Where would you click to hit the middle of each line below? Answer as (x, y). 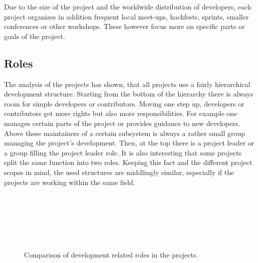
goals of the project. (35, 36)
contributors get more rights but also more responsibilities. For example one (121, 113)
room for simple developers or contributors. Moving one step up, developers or (124, 103)
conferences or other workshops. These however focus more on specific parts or (124, 26)
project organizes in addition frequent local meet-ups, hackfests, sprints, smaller (126, 16)
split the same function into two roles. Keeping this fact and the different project (128, 162)
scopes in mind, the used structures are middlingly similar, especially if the (119, 172)
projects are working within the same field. (70, 182)
